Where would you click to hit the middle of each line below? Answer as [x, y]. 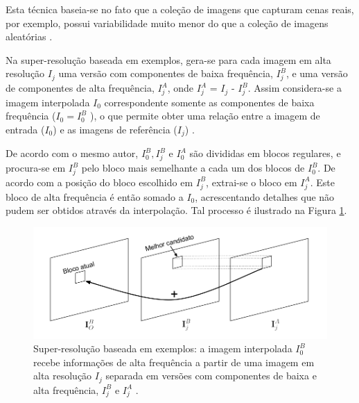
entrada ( [25, 130]
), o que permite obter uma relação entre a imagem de [205, 116]
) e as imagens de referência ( [115, 130]
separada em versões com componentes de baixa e [211, 376]
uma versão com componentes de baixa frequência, [166, 73]
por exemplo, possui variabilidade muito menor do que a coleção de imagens [167, 23]
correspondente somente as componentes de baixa [209, 102]
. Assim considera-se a [295, 88]
